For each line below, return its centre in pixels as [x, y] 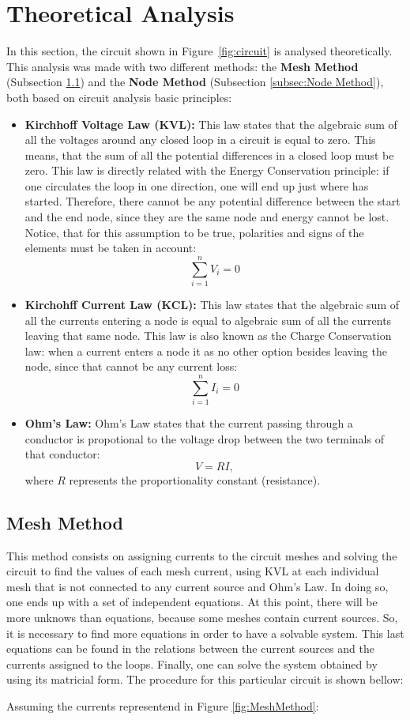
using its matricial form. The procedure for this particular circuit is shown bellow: [205, 679]
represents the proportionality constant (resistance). [195, 479]
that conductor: [62, 454]
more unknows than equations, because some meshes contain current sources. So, [202, 618]
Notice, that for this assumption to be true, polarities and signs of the [194, 232]
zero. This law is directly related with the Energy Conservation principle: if [207, 170]
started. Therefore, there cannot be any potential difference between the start [213, 201]
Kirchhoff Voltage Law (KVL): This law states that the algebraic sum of [211, 124]
